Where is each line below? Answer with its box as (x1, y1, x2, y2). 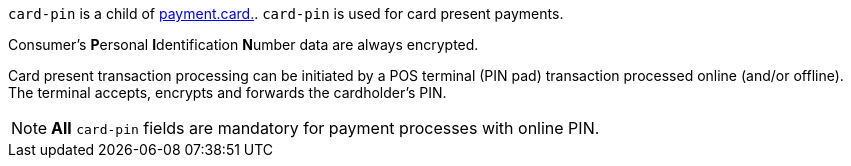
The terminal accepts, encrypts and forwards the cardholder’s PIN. (8, 84, 447, 101)
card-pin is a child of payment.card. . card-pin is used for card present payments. (8, 5, 564, 22)
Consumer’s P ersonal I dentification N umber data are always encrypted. (8, 36, 479, 53)
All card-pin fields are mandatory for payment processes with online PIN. (51, 118, 600, 138)
